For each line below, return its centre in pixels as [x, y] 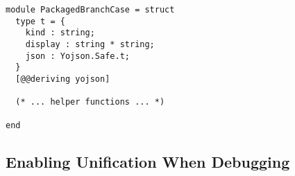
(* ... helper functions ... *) [90, 102]
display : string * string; [90, 44]
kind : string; [60, 33]
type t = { [40, 21]
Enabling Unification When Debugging [148, 161]
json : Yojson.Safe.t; [77, 56]
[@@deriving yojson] [63, 79]
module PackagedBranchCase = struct [90, 10]
